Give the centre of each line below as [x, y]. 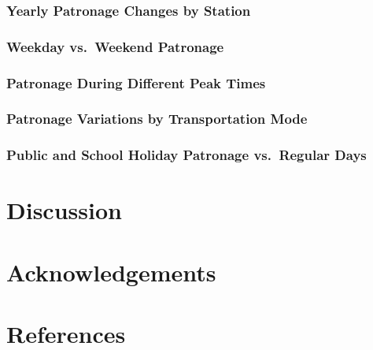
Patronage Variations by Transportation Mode [157, 119]
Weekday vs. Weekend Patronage [115, 46]
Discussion [64, 210]
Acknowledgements [111, 272]
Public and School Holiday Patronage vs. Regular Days [186, 155]
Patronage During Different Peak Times [136, 82]
